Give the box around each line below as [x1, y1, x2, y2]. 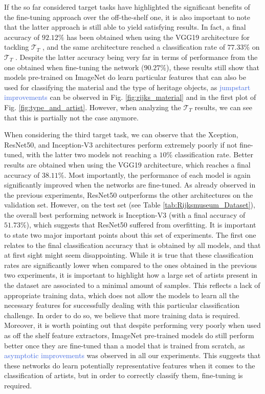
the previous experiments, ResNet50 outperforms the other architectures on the [4, 189, 253, 200]
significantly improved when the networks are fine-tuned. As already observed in [4, 179, 256, 190]
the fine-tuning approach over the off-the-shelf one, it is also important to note [4, 11, 251, 22]
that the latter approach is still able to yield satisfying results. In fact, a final [4, 22, 246, 32]
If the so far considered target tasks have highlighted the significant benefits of [4, 2, 250, 12]
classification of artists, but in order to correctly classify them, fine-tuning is [4, 370, 243, 381]
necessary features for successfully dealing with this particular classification [4, 300, 240, 310]
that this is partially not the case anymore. [4, 112, 139, 122]
